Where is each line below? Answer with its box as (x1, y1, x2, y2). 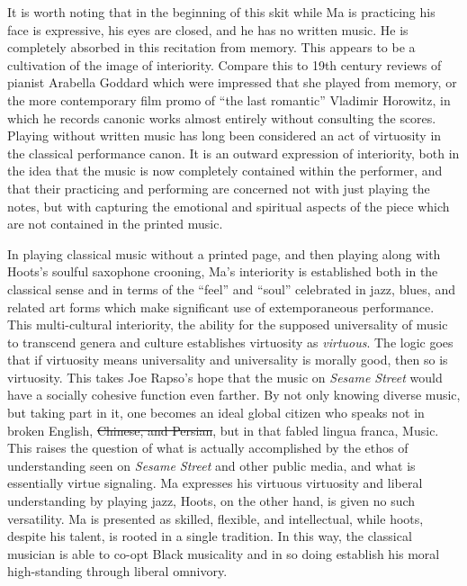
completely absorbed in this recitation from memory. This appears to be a (7, 38, 416, 57)
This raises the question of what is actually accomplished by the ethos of (7, 438, 409, 457)
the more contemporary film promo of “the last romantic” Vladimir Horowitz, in (7, 90, 451, 109)
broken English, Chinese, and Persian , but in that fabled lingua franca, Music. (7, 420, 439, 439)
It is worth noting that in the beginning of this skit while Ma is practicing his (7, 3, 436, 21)
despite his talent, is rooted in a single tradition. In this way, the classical (7, 527, 412, 545)
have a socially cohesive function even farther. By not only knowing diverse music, (7, 385, 461, 404)
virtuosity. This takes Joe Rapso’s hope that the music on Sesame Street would (7, 367, 443, 386)
